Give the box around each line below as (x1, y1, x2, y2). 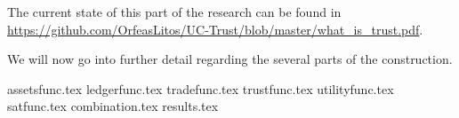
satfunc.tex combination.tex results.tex (7, 97, 219, 115)
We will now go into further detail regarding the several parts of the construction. (7, 50, 453, 68)
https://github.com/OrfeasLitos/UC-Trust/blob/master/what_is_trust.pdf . (7, 20, 423, 38)
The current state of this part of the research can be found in (7, 3, 342, 20)
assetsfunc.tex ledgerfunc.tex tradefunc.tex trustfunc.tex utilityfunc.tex (7, 79, 394, 98)
